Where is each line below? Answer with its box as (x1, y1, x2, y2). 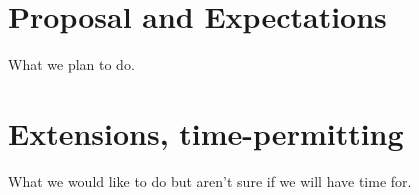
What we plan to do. (8, 54, 135, 75)
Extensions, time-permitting (8, 112, 404, 153)
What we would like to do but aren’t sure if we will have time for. (8, 170, 412, 191)
